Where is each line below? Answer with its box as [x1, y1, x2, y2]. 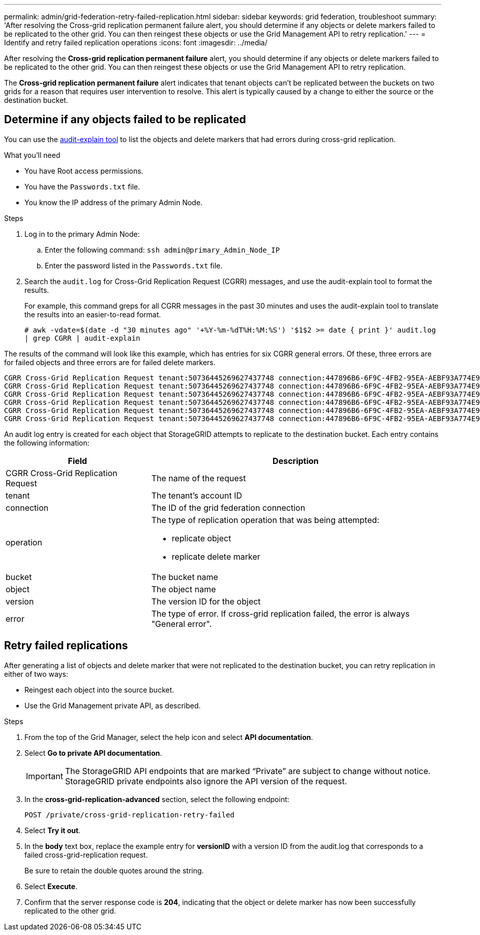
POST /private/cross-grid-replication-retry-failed [24, 810, 235, 819]
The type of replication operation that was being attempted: [151, 514, 379, 525]
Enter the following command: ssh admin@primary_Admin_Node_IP [45, 245, 280, 254]
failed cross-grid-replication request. [24, 850, 148, 859]
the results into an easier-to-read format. [24, 310, 161, 319]
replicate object [171, 533, 231, 543]
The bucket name [151, 571, 218, 582]
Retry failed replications [4, 639, 128, 652]
